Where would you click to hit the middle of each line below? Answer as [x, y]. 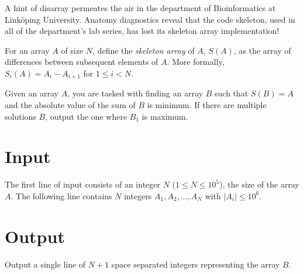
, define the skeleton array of [144, 50]
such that [232, 93]
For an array [27, 50]
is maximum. [165, 116]
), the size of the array [259, 184]
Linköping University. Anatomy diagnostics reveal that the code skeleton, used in [150, 19]
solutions [20, 116]
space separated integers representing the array [196, 264]
